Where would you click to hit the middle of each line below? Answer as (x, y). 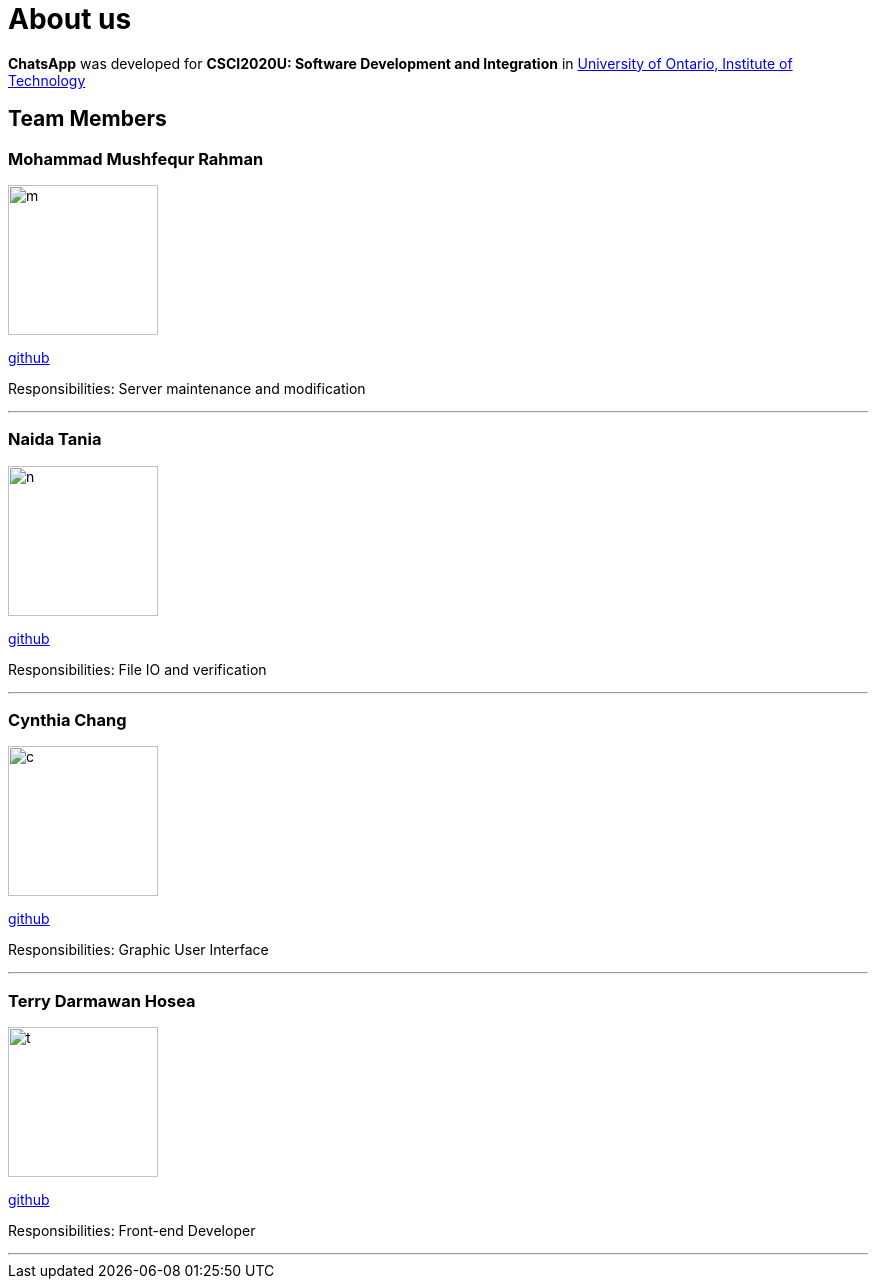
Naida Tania (55, 439)
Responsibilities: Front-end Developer (132, 1231)
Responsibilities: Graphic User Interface (138, 950)
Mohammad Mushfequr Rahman (136, 158)
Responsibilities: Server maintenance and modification (187, 388)
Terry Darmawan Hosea (102, 1000)
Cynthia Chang (67, 720)
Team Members (87, 119)
